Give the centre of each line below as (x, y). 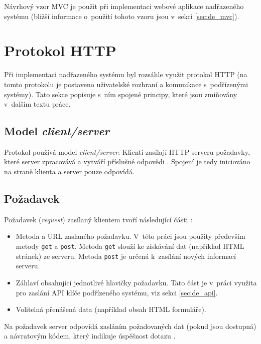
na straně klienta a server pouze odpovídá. (69, 171)
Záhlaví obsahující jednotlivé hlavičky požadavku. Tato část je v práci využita (136, 282)
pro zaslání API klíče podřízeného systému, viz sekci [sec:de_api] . (117, 292)
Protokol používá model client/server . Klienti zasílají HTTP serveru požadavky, (127, 151)
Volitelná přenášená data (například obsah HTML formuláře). (111, 309)
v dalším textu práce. (37, 104)
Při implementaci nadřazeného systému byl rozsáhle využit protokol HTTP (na (126, 74)
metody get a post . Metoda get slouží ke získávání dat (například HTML (130, 246)
